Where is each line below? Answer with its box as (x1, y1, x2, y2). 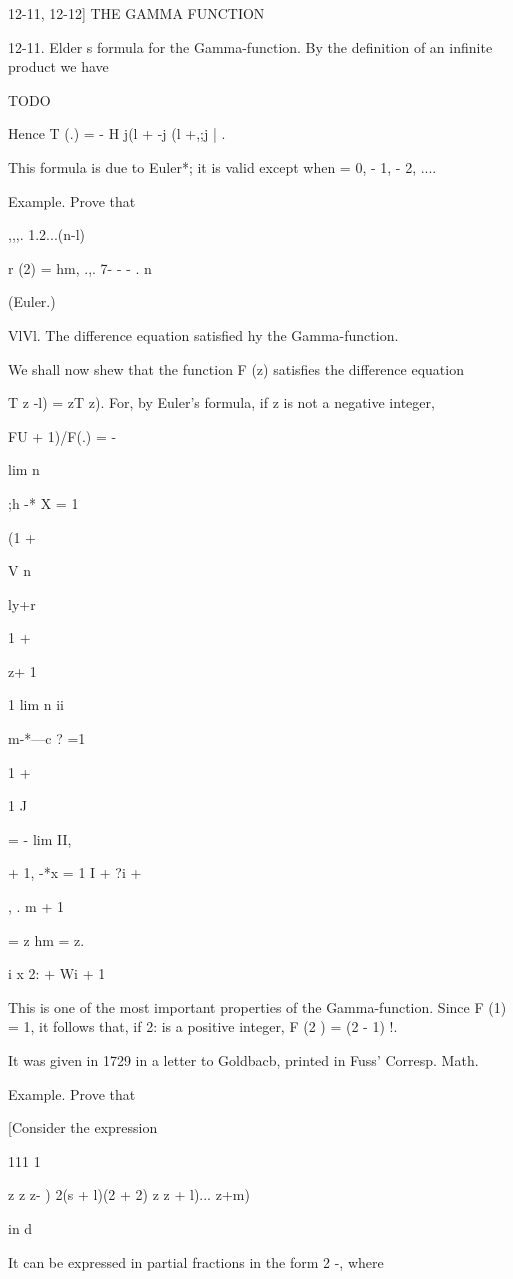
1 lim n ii (8, 694, 64, 715)
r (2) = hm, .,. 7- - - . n (8, 257, 152, 278)
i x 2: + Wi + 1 (8, 963, 106, 984)
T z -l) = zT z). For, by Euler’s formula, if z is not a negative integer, (8, 392, 435, 413)
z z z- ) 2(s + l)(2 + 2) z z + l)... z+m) (8, 1184, 250, 1205)
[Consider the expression (8, 1117, 158, 1138)
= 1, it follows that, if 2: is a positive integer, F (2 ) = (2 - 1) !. (8, 1016, 398, 1037)
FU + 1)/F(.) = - (8, 425, 117, 446)
